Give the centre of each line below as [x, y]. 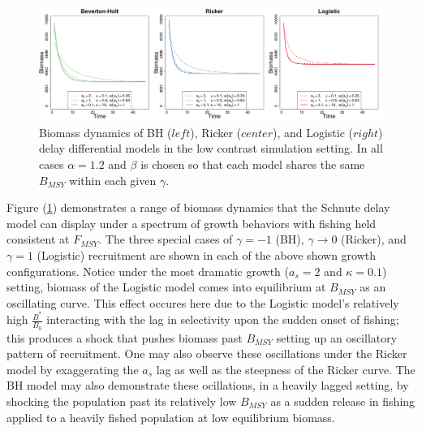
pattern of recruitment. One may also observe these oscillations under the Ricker [207, 353]
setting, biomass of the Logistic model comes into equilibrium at [166, 287]
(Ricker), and [374, 239]
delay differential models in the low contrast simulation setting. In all [211, 148]
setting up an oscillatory [337, 337]
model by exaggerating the [73, 369]
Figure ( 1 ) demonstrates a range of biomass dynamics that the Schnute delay [198, 207]
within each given [113, 180]
